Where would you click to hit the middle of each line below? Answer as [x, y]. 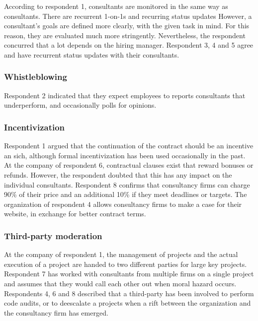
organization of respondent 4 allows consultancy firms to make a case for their [123, 204]
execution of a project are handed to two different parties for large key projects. [126, 264]
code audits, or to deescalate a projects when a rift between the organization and [128, 303]
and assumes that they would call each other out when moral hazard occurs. [120, 283]
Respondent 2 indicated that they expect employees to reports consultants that [125, 95]
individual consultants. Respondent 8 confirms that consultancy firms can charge [127, 184]
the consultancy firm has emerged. [56, 312]
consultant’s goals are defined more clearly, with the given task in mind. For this [127, 26]
